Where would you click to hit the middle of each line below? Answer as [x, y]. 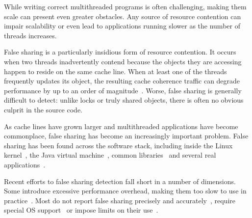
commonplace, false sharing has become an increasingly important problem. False [126, 136]
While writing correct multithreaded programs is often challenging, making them [125, 6]
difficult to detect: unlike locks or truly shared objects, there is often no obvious [124, 100]
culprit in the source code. [43, 109]
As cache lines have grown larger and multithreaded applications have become [121, 126]
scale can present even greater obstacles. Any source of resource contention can [123, 16]
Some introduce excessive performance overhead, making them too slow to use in [125, 191]
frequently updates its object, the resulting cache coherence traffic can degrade [122, 81]
